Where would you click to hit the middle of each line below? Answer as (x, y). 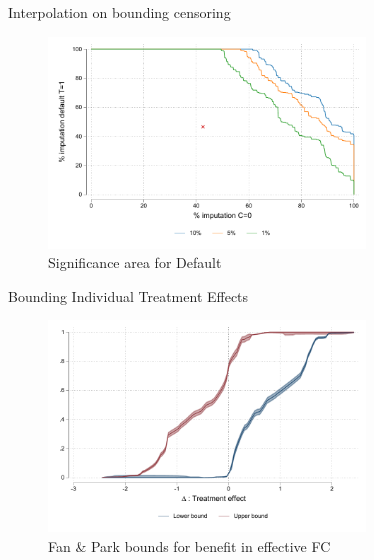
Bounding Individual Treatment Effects (128, 295)
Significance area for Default (135, 262)
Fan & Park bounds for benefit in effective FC (189, 545)
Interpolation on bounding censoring (119, 12)
